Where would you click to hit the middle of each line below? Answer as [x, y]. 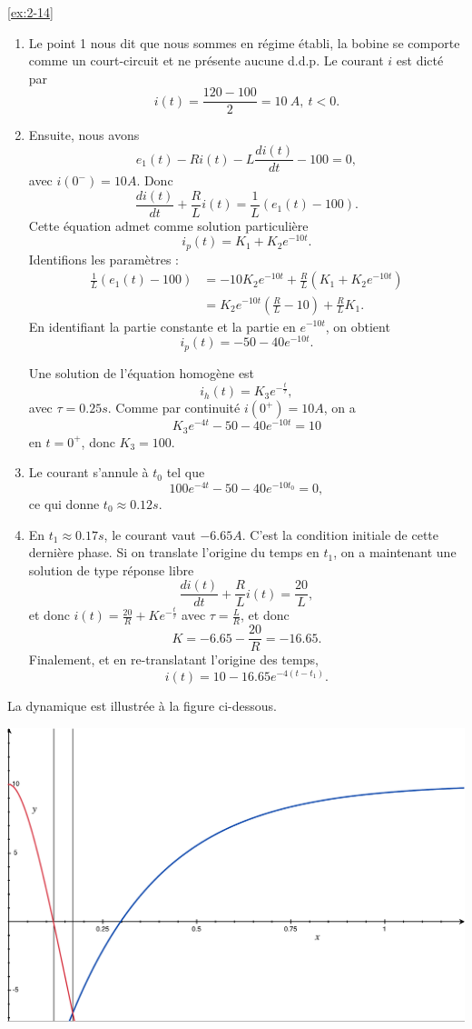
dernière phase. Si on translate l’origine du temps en [174, 552]
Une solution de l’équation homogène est [142, 372]
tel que [186, 472]
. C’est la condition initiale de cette [340, 534]
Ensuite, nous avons [84, 135]
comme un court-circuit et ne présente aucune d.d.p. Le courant [206, 60]
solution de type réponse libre [111, 569]
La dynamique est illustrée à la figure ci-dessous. [142, 705]
